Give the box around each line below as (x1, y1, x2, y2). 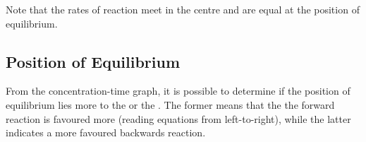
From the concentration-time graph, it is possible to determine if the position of (6, 83, 350, 98)
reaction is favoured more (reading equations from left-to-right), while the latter (6, 111, 351, 126)
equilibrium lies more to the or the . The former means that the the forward (6, 97, 335, 112)
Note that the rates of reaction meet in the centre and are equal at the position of (6, 2, 360, 16)
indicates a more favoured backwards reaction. (6, 125, 206, 140)
